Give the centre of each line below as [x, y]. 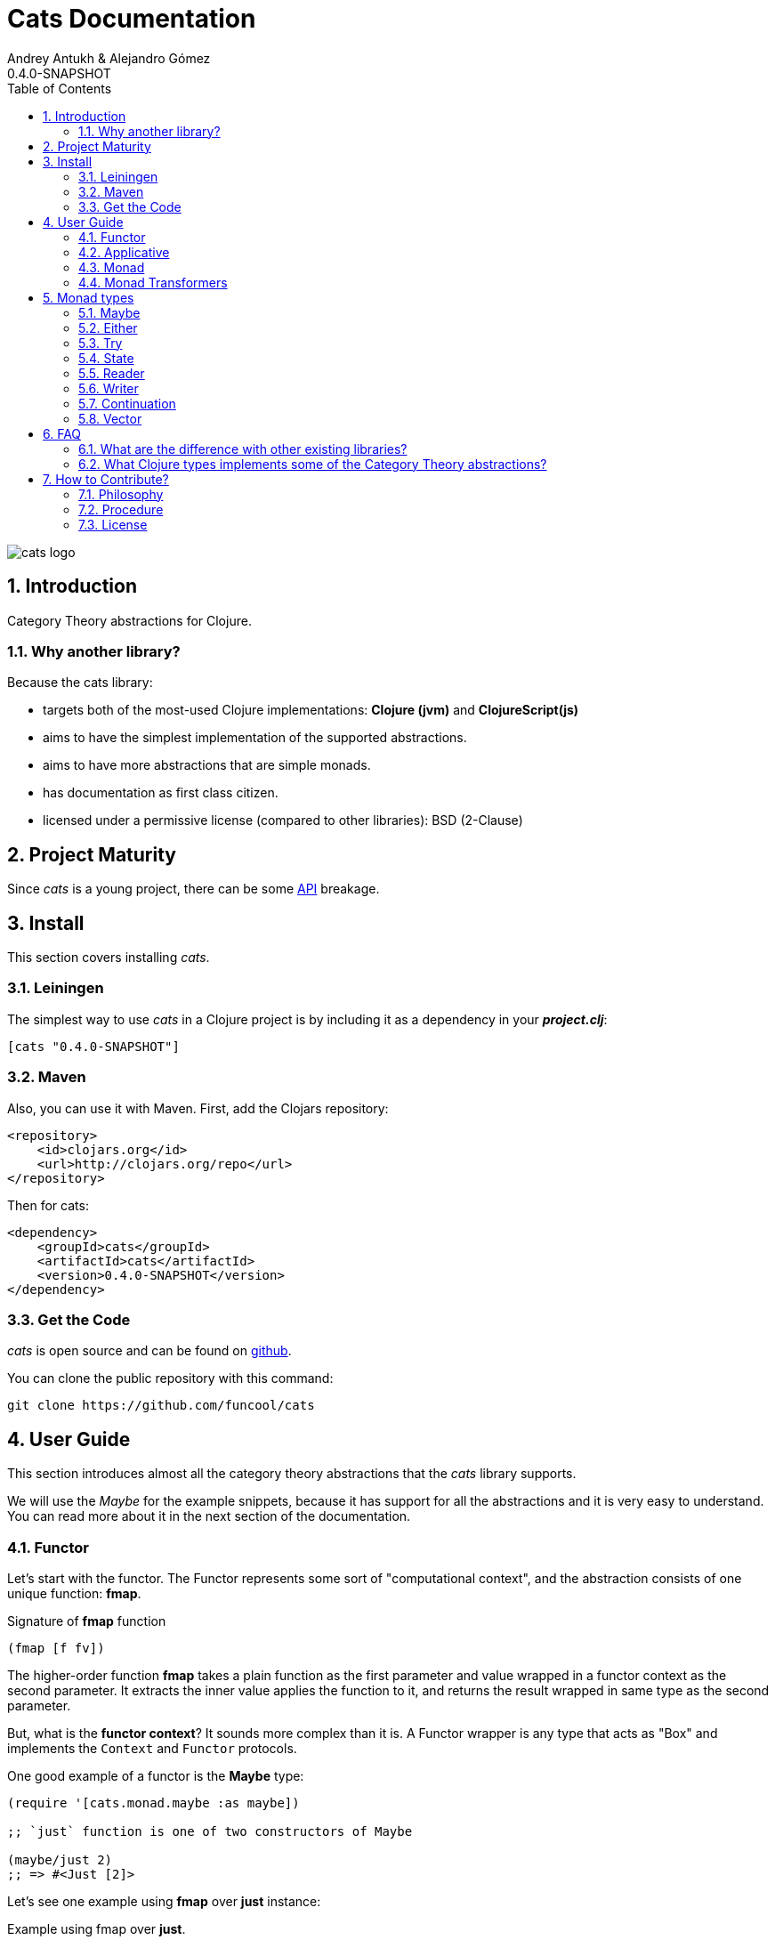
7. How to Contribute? [106, 479]
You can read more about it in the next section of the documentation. [209, 1516]
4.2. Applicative [124, 252]
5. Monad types [89, 297]
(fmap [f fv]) [56, 1648]
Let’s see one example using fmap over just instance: [164, 1901]
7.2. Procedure [121, 509]
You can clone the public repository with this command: [170, 1378]
